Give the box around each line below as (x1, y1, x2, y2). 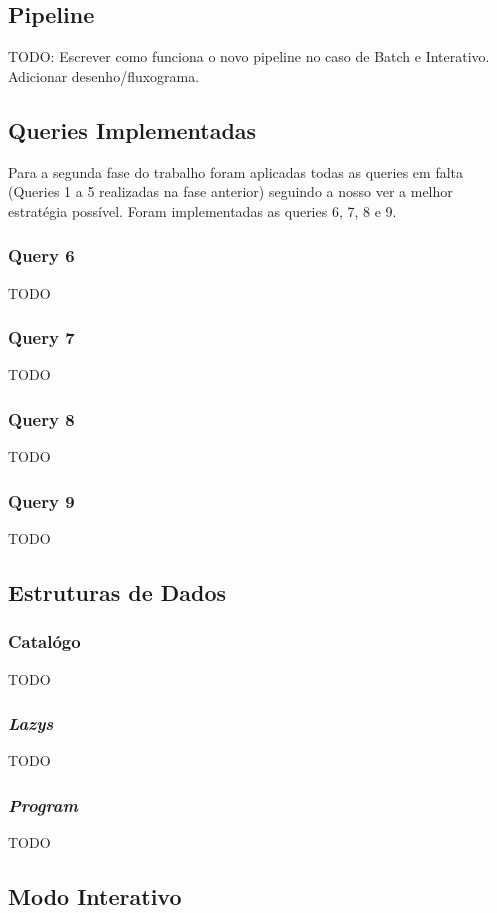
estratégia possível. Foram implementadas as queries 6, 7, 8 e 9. (8, 200, 397, 221)
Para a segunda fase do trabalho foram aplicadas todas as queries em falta (8, 161, 464, 182)
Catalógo (8, 629, 81, 654)
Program (8, 792, 78, 817)
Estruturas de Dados (8, 577, 227, 608)
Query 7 (8, 325, 75, 350)
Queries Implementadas (8, 114, 257, 145)
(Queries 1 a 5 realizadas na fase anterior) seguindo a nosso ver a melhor (8, 181, 453, 202)
